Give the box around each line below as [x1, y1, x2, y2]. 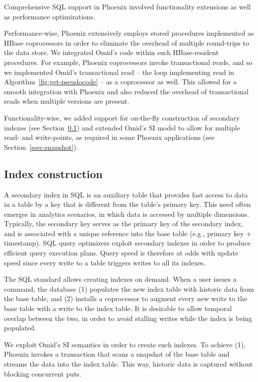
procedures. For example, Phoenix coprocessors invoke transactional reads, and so [4, 57, 253, 67]
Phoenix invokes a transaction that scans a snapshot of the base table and [4, 349, 230, 359]
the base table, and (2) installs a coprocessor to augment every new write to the [4, 293, 248, 304]
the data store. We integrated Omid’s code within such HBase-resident [4, 47, 219, 58]
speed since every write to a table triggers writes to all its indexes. [4, 257, 206, 267]
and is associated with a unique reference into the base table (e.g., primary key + [4, 228, 252, 238]
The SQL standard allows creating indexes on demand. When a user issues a [4, 274, 237, 284]
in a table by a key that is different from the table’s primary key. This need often [4, 199, 251, 209]
